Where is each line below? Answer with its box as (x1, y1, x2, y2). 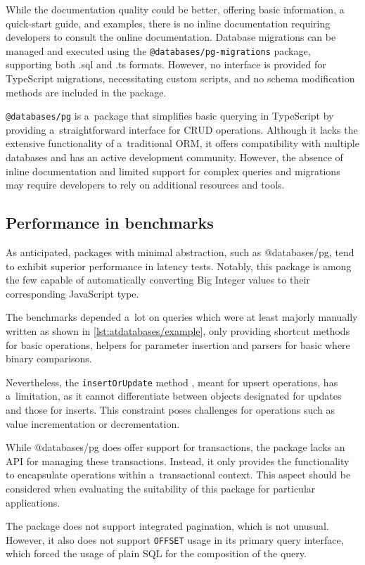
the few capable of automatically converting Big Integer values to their (6, 272, 310, 287)
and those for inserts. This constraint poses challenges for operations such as (6, 402, 335, 417)
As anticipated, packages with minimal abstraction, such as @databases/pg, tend (6, 245, 354, 260)
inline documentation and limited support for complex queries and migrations (6, 163, 340, 178)
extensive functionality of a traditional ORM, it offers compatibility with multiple (6, 136, 359, 151)
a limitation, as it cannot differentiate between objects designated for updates (6, 388, 342, 403)
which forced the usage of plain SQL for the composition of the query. (6, 546, 307, 561)
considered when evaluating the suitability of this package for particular (6, 481, 316, 496)
